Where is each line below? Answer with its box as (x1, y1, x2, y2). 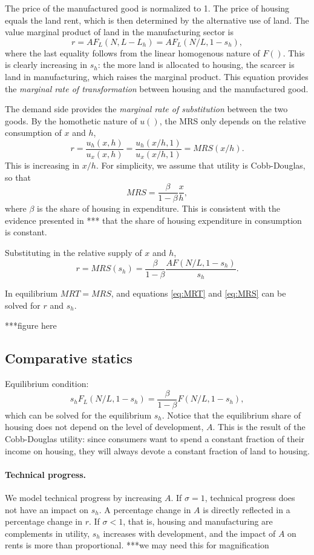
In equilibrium (5, 287, 58, 300)
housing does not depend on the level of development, (5, 420, 204, 433)
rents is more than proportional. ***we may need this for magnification (5, 539, 269, 551)
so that (5, 170, 31, 183)
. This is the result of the (212, 420, 306, 433)
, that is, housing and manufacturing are (123, 515, 273, 528)
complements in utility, (5, 526, 90, 539)
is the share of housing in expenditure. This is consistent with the (37, 202, 281, 215)
